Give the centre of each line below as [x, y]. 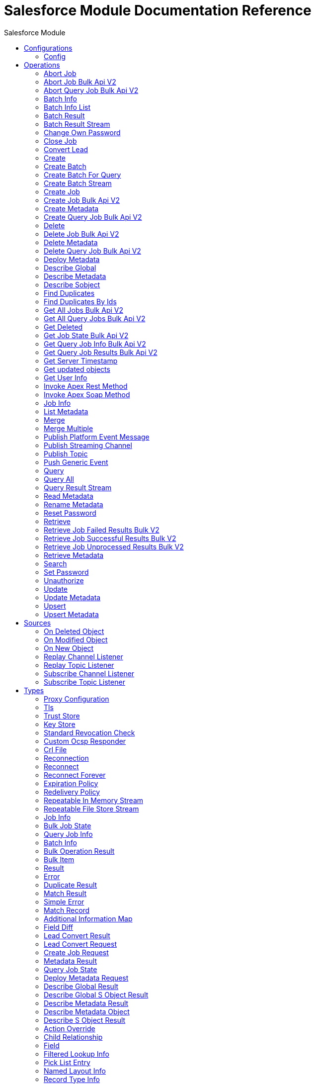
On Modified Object [76, 639]
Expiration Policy [71, 783]
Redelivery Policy [72, 792]
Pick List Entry [67, 1062]
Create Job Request [76, 952]
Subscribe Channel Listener [89, 673]
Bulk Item [59, 859]
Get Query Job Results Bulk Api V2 [101, 352]
